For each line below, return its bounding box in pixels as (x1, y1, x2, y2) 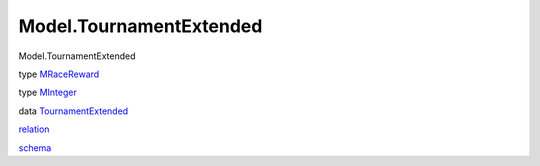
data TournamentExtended (18, 105, 129, 117)
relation (18, 123, 50, 135)
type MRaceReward (18, 68, 100, 80)
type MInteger (18, 86, 77, 99)
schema (18, 141, 52, 154)
